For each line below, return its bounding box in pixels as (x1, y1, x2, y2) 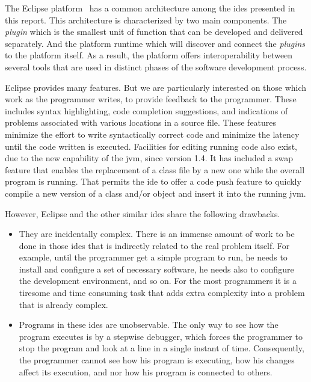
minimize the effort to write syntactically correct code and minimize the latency (5, 128, 300, 140)
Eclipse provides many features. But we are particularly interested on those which (5, 81, 307, 93)
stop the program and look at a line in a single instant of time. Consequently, (19, 342, 304, 354)
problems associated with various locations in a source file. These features (5, 116, 277, 129)
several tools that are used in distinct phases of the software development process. (5, 60, 307, 73)
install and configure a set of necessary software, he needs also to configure (19, 262, 294, 275)
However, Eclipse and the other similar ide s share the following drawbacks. (5, 207, 280, 220)
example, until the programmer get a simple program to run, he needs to (19, 251, 288, 263)
